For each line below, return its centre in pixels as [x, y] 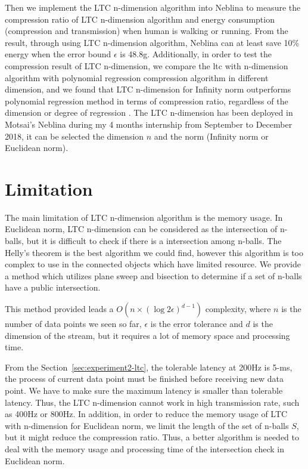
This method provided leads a [59, 308]
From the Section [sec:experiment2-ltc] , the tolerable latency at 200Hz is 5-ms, [149, 367]
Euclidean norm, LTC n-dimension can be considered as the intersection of [141, 229]
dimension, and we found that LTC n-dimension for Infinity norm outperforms [148, 89]
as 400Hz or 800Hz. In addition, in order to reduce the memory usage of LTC [146, 414]
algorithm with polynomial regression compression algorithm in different [137, 77]
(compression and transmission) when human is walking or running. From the [147, 31]
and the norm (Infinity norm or [211, 136]
